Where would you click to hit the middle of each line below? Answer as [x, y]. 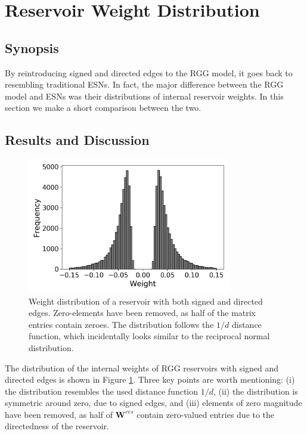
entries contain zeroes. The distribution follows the [121, 324]
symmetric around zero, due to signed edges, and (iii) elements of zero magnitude [153, 403]
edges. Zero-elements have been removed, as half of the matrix [142, 313]
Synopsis [32, 47]
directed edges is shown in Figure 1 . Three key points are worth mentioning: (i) [150, 379]
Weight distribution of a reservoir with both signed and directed [146, 301]
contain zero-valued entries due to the [206, 414]
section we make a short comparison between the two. [103, 108]
